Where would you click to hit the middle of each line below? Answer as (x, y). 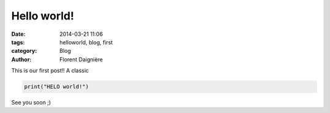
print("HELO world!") (57, 87)
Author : (21, 59)
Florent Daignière (81, 59)
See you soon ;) (31, 103)
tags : (18, 42)
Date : (18, 34)
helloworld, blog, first (86, 42)
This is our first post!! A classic (50, 70)
